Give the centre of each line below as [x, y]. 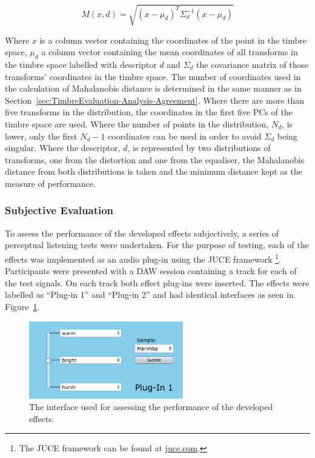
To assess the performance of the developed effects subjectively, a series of [142, 233]
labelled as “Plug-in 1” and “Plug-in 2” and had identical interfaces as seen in [149, 295]
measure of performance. [50, 183]
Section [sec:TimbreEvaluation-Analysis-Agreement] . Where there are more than [155, 100]
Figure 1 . [22, 306]
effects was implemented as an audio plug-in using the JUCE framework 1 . [143, 258]
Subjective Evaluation [59, 210]
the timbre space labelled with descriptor [81, 64]
